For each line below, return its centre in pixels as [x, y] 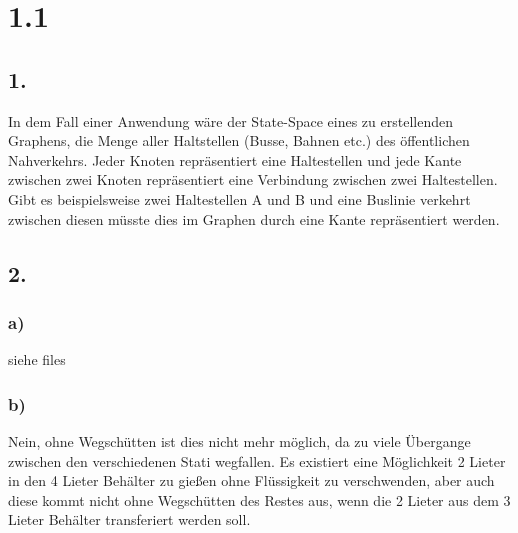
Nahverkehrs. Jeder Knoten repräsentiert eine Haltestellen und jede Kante [235, 159]
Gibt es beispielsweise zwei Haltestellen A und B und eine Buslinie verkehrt [239, 198]
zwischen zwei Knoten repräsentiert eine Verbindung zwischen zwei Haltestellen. [253, 179]
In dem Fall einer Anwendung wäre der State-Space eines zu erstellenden [230, 120]
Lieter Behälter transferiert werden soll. [129, 519]
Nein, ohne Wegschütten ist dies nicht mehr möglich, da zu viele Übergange [239, 440]
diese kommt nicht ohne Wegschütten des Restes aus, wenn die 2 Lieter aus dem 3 [259, 499]
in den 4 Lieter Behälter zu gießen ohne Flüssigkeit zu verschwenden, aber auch [251, 480]
